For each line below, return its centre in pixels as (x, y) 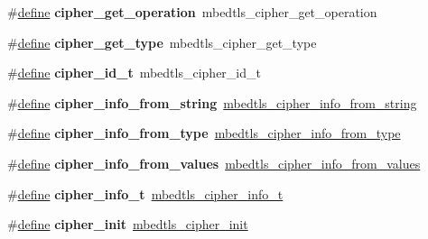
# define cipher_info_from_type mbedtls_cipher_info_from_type (204, 133)
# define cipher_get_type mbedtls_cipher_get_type (162, 42)
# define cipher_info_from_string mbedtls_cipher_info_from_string (212, 102)
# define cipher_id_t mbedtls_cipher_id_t (134, 73)
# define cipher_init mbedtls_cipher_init (128, 224)
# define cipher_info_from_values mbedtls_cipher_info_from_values (214, 163)
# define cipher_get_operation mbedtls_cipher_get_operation (192, 12)
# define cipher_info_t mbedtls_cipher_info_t (145, 193)
